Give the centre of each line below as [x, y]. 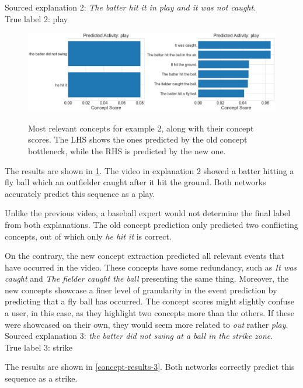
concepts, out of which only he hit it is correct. [88, 236]
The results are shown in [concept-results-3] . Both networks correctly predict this [150, 367]
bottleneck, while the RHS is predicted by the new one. [127, 150]
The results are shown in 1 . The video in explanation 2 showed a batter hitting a [149, 170]
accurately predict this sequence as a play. [80, 193]
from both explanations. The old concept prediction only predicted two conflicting [151, 224]
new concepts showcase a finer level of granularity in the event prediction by [141, 290]
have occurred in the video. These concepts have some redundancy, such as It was [151, 267]
